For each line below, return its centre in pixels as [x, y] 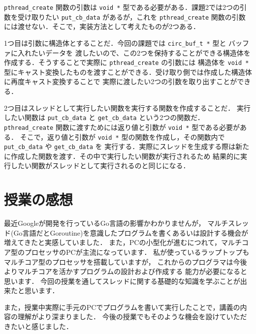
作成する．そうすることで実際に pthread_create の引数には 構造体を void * [127, 62]
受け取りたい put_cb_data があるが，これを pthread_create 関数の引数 [131, 16]
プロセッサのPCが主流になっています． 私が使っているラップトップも [137, 252]
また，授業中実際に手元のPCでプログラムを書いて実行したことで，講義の [122, 307]
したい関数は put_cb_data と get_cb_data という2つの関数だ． [104, 117]
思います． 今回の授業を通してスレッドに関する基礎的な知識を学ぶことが [122, 281]
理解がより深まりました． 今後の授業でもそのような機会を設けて [122, 317]
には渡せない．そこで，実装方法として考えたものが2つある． [102, 26]
